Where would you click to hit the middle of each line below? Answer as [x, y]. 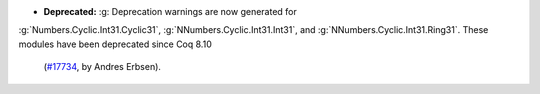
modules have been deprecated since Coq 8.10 [115, 44]
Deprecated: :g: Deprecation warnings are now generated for [170, 11]
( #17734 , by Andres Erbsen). [102, 67]
